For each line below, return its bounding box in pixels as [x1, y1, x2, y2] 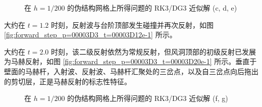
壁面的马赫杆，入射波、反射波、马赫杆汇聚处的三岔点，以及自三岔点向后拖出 [4, 66, 258, 76]
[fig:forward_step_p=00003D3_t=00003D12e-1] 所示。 [4, 29, 177, 40]
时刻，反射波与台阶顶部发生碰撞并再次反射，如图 [50, 19, 214, 30]
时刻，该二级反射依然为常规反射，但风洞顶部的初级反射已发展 [50, 46, 256, 57]
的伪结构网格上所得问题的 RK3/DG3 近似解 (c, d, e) [67, 3, 237, 13]
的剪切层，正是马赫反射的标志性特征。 [4, 76, 131, 86]
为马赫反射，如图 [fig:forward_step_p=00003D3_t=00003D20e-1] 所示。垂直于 [4, 56, 257, 67]
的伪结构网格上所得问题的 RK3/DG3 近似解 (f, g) [67, 93, 228, 103]
